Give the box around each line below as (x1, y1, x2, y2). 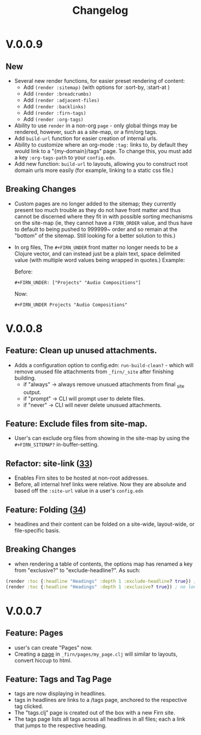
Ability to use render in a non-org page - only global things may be (14, 122, 178, 129)
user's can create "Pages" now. (14, 644, 93, 651)
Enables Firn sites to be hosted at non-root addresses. (14, 474, 149, 481)
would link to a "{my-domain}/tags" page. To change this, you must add (14, 148, 192, 154)
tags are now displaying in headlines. (14, 690, 106, 697)
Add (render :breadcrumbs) (23, 90, 92, 97)
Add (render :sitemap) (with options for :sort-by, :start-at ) (23, 84, 170, 91)
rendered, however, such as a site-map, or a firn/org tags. (14, 129, 157, 135)
